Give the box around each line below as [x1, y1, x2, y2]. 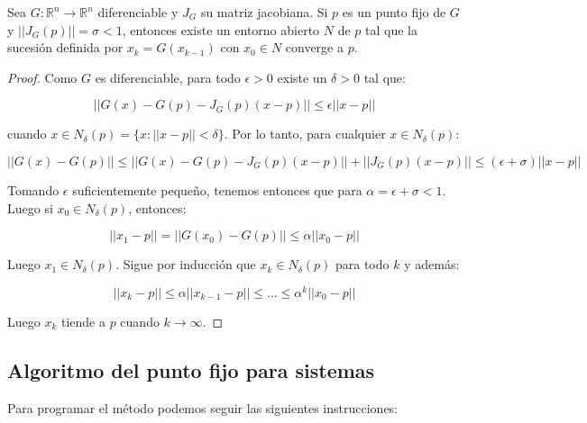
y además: [404, 255, 460, 274]
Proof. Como [7, 67, 78, 86]
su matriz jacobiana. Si [200, 3, 328, 21]
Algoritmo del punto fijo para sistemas [7, 355, 375, 383]
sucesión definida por [7, 38, 124, 57]
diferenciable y [97, 3, 179, 21]
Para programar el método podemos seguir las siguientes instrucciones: [7, 398, 399, 417]
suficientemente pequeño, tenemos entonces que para [72, 180, 362, 199]
